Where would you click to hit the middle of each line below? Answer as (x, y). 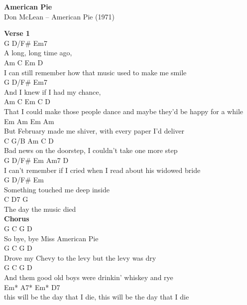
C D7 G (16, 199)
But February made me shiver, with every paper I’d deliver (94, 131)
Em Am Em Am (29, 121)
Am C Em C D (27, 101)
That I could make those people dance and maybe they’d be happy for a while (124, 111)
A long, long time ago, (38, 53)
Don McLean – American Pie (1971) (59, 16)
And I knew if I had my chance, (53, 91)
